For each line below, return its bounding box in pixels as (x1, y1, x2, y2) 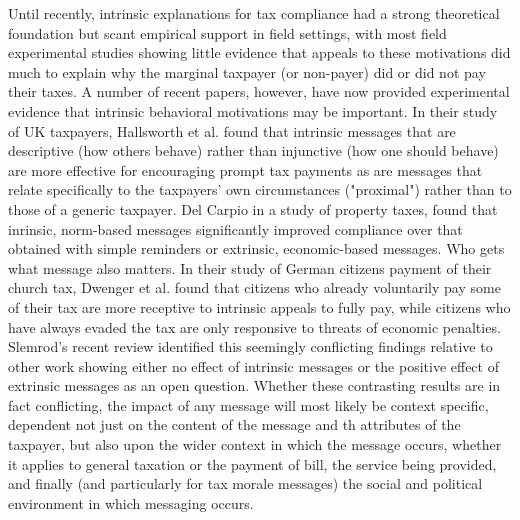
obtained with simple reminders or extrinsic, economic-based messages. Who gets (8, 238, 505, 259)
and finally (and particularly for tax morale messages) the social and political (8, 473, 483, 494)
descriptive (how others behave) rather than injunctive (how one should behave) (8, 140, 499, 161)
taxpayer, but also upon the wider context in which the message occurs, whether (8, 434, 502, 455)
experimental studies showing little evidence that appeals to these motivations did (8, 42, 511, 63)
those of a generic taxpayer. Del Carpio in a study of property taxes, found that (8, 198, 498, 219)
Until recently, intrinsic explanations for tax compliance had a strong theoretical (8, 3, 500, 23)
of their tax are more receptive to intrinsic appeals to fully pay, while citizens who (8, 296, 511, 317)
